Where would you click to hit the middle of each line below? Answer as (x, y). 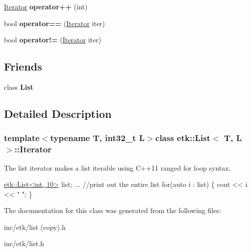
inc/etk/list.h (24, 243)
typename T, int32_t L (97, 138)
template (22, 138)
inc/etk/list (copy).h (35, 227)
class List (19, 87)
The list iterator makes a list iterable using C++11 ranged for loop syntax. (117, 167)
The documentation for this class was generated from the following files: (113, 210)
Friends (23, 66)
